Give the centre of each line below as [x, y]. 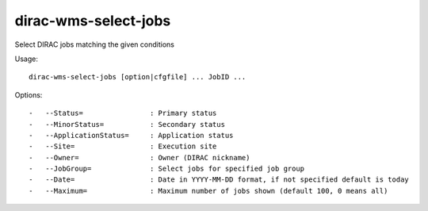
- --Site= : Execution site [123, 146]
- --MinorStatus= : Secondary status [127, 124]
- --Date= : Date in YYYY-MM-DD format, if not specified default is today [219, 180]
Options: [29, 94]
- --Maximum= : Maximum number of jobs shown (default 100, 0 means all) [208, 191]
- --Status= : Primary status [123, 113]
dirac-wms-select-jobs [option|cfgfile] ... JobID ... [138, 77]
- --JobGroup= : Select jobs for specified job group [167, 169]
